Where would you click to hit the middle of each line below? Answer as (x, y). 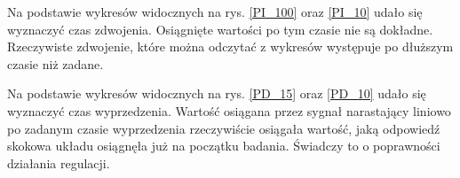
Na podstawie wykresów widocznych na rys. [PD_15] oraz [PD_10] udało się (217, 93)
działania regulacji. (59, 163)
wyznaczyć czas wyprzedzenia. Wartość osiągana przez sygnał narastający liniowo (229, 110)
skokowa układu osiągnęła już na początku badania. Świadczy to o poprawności (224, 146)
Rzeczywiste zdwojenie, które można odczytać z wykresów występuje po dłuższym (230, 46)
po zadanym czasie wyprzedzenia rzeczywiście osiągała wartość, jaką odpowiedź (224, 128)
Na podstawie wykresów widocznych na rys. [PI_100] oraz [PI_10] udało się (215, 12)
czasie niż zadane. (56, 63)
